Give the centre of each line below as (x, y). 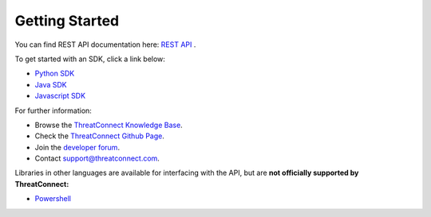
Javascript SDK (60, 96)
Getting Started (67, 21)
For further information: (53, 110)
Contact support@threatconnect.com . (97, 158)
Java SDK (51, 84)
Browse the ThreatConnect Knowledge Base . (109, 125)
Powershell (53, 199)
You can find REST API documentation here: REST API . (105, 45)
